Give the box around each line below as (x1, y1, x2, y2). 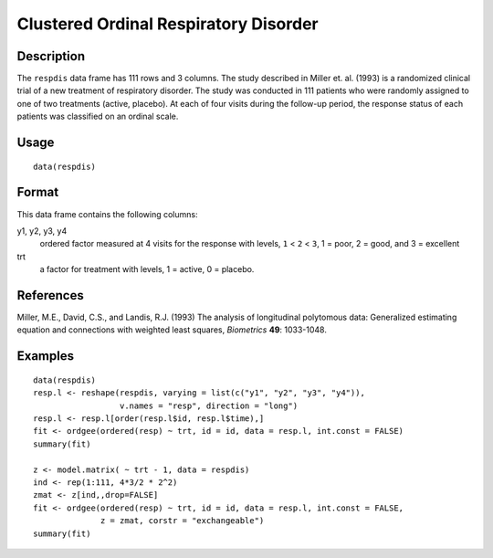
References (16, 288, 84, 303)
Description (16, 48, 86, 64)
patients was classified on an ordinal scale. (16, 111, 179, 122)
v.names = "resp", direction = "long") (119, 400, 299, 411)
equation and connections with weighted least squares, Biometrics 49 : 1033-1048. (16, 324, 328, 335)
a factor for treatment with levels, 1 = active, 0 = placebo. (39, 264, 255, 275)
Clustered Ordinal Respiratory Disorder (16, 14, 319, 34)
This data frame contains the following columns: (16, 208, 198, 219)
